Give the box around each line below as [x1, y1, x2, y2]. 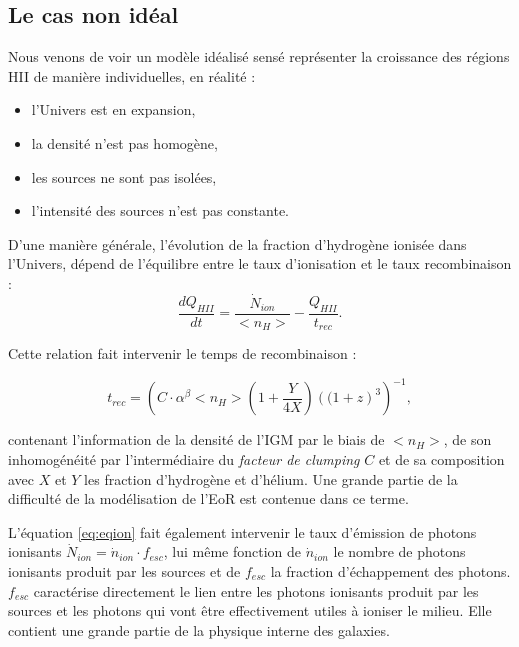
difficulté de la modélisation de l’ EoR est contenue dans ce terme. [8, 488, 409, 509]
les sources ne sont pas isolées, [31, 166, 217, 187]
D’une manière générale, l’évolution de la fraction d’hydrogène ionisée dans [8, 233, 467, 254]
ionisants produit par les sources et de [8, 560, 241, 581]
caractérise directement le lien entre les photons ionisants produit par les [33, 580, 479, 601]
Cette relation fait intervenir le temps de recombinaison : [8, 343, 357, 364]
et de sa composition [378, 448, 505, 469]
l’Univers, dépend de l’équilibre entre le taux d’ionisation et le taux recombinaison [8, 253, 512, 274]
